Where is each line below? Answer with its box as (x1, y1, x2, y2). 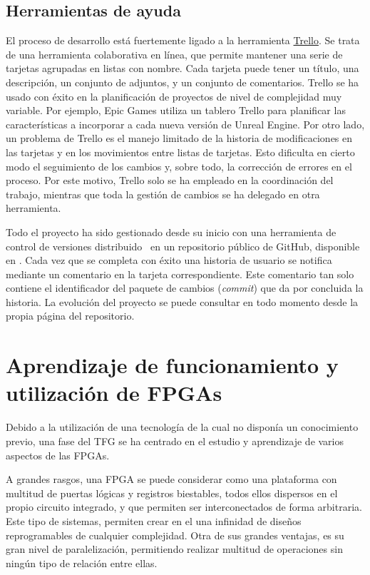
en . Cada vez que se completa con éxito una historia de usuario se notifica (6, 253, 332, 268)
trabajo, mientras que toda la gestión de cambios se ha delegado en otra (6, 186, 320, 201)
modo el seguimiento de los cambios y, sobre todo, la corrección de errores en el (6, 158, 352, 173)
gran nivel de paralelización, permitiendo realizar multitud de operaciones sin (6, 541, 343, 556)
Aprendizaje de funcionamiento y (6, 350, 339, 380)
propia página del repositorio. (6, 308, 135, 323)
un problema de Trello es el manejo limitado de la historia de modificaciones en (6, 131, 353, 146)
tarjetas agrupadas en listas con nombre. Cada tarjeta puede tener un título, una (6, 61, 359, 76)
